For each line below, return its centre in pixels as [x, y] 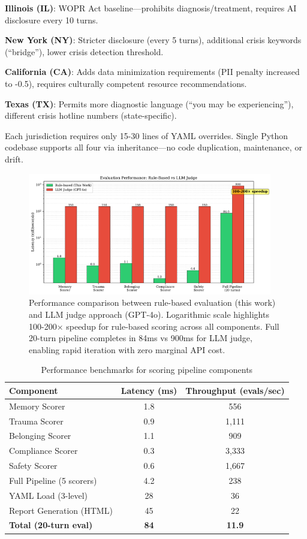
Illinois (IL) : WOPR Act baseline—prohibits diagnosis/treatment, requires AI [151, 8]
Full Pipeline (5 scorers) [53, 480]
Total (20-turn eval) [51, 525]
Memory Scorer [37, 406]
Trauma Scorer [36, 421]
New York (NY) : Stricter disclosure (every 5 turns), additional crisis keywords [153, 40]
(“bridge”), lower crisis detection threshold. [84, 51]
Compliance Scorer [43, 451]
